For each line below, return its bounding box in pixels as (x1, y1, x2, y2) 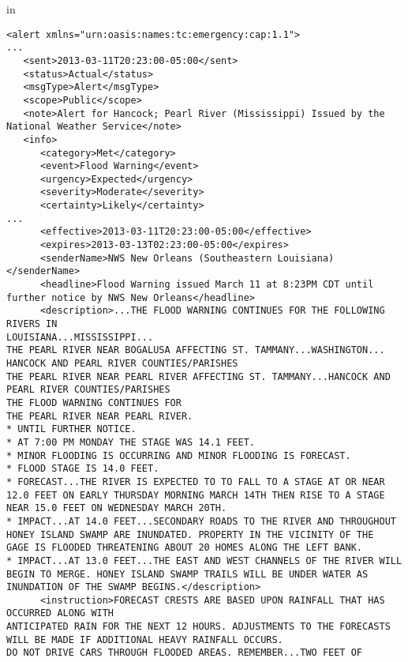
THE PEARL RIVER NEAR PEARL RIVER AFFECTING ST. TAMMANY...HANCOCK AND (6, 370, 391, 382)
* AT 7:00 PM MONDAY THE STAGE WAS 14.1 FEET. (6, 436, 255, 448)
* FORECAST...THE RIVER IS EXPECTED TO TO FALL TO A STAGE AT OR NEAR (6, 476, 385, 487)
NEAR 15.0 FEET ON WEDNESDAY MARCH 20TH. (6, 502, 227, 514)
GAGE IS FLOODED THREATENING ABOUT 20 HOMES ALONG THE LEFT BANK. (6, 542, 363, 554)
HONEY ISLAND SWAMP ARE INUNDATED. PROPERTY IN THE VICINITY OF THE (6, 528, 374, 540)
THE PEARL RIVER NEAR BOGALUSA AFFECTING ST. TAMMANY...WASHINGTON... (6, 344, 385, 356)
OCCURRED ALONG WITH (6, 607, 114, 619)
